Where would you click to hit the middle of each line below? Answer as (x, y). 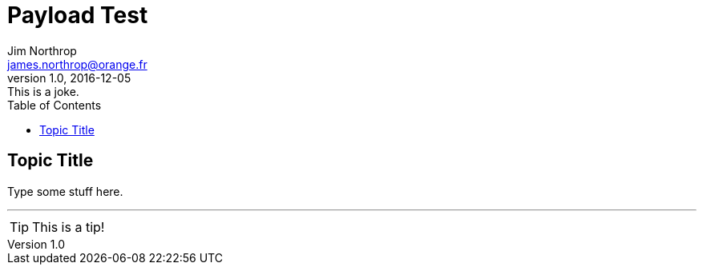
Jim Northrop (42, 50)
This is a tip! (69, 227)
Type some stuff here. (65, 191)
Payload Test (78, 15)
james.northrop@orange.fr (77, 64)
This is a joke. (43, 91)
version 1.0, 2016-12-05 (69, 78)
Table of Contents (55, 105)
